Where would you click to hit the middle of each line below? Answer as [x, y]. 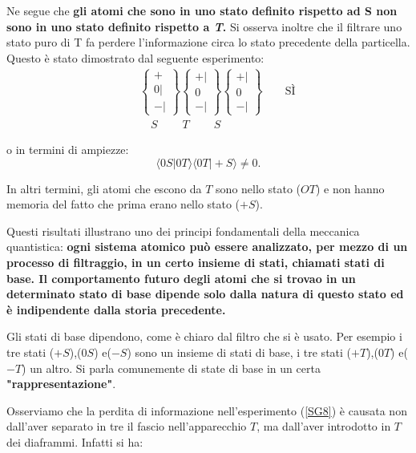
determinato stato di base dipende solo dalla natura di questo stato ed [205, 294]
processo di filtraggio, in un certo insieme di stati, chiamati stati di [196, 262]
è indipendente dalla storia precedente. [116, 309]
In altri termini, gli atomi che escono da [104, 188]
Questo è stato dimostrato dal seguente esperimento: [135, 57]
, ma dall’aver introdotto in [324, 426]
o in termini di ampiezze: [68, 150]
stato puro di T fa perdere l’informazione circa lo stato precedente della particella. [208, 42]
